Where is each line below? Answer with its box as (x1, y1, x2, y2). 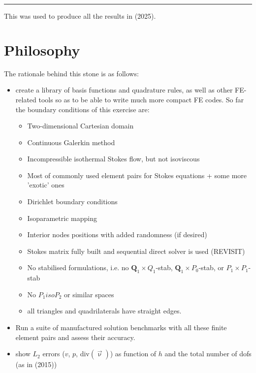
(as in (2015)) (15, 359, 57, 370)
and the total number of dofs (164, 348, 252, 359)
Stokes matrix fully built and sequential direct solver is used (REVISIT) (27, 246, 245, 256)
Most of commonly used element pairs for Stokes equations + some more (27, 170, 247, 180)
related (15, 94, 36, 104)
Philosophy (4, 39, 80, 60)
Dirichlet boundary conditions (27, 196, 118, 207)
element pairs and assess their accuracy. (15, 332, 135, 342)
